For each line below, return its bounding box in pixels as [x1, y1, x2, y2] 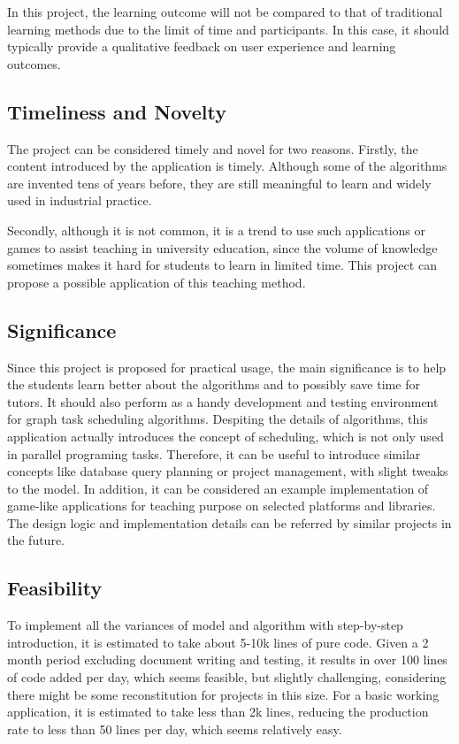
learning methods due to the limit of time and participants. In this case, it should [7, 19, 449, 38]
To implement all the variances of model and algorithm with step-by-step [7, 616, 403, 634]
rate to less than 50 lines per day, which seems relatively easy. [7, 719, 342, 738]
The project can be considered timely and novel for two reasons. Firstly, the [7, 139, 418, 157]
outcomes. [7, 54, 61, 73]
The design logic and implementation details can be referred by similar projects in [7, 513, 452, 532]
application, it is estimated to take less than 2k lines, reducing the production [7, 702, 429, 721]
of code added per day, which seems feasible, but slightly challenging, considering [7, 668, 447, 686]
